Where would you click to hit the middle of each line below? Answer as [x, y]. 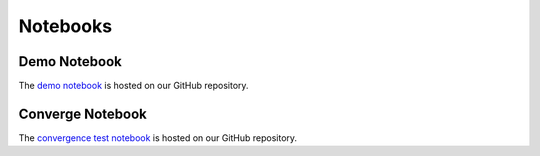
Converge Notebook [82, 113]
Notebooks [65, 26]
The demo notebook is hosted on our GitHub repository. [133, 86]
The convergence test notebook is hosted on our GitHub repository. [158, 137]
